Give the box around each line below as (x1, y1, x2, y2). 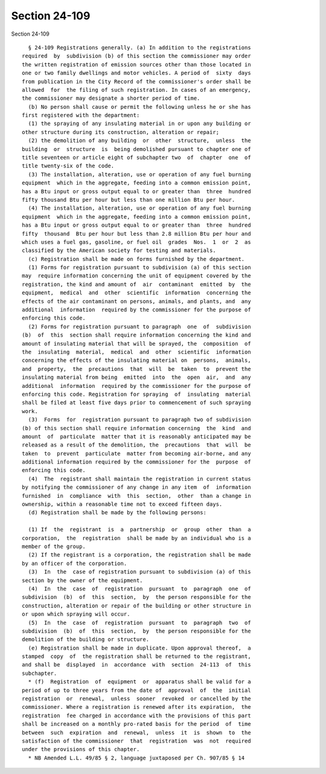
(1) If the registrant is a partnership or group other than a (28, 526, 251, 533)
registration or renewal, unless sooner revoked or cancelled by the (22, 695, 251, 702)
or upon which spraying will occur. (22, 611, 130, 618)
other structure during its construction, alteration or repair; (22, 129, 220, 135)
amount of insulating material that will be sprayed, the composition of (22, 340, 251, 347)
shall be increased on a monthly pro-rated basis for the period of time (22, 721, 251, 727)
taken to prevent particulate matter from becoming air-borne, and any (22, 450, 251, 457)
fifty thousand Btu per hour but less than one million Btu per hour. (22, 196, 235, 203)
